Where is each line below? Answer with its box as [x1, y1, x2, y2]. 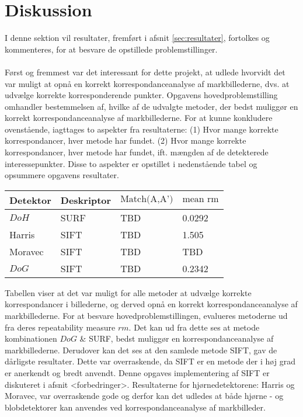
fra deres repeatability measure [5, 321, 116, 333]
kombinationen [5, 332, 57, 345]
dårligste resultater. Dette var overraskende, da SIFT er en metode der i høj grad [5, 355, 295, 367]
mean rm [182, 194, 219, 204]
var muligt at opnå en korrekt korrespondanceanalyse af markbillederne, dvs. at [5, 77, 290, 89]
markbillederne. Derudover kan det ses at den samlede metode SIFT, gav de [5, 343, 277, 356]
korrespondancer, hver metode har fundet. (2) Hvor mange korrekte [5, 134, 246, 147]
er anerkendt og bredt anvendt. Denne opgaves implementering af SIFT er [5, 367, 270, 378]
